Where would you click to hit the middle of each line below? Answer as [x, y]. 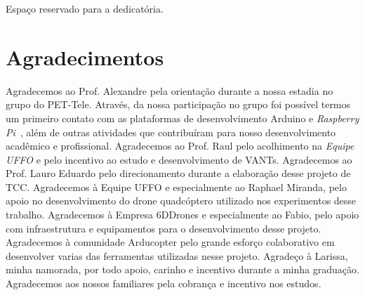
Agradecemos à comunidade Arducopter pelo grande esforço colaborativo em [170, 242]
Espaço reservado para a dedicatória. [85, 8]
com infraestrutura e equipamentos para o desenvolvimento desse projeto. [164, 228]
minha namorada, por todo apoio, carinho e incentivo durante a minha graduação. [182, 269]
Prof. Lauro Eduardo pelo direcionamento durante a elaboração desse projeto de [178, 173]
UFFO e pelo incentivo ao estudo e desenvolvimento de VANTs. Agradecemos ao [179, 159]
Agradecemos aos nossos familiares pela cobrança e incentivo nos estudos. [164, 283]
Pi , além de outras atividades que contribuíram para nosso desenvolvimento [171, 132]
